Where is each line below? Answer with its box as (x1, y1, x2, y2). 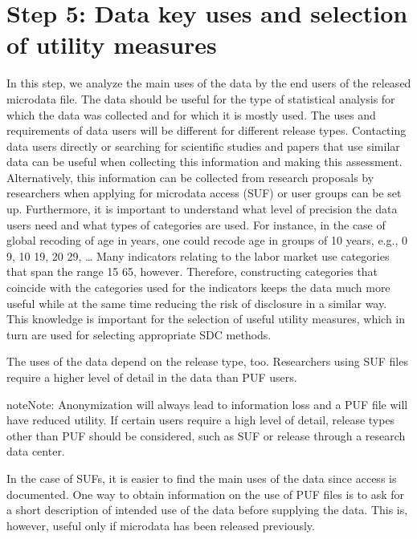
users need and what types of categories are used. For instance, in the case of (6, 216, 386, 233)
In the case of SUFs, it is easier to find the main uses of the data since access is (6, 469, 397, 486)
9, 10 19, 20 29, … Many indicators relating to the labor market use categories (6, 247, 390, 264)
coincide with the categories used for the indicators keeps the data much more (6, 279, 390, 296)
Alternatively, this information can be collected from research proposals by (6, 168, 374, 185)
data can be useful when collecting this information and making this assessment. (6, 153, 403, 170)
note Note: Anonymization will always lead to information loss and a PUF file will (6, 395, 408, 412)
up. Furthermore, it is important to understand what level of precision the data (6, 201, 398, 217)
